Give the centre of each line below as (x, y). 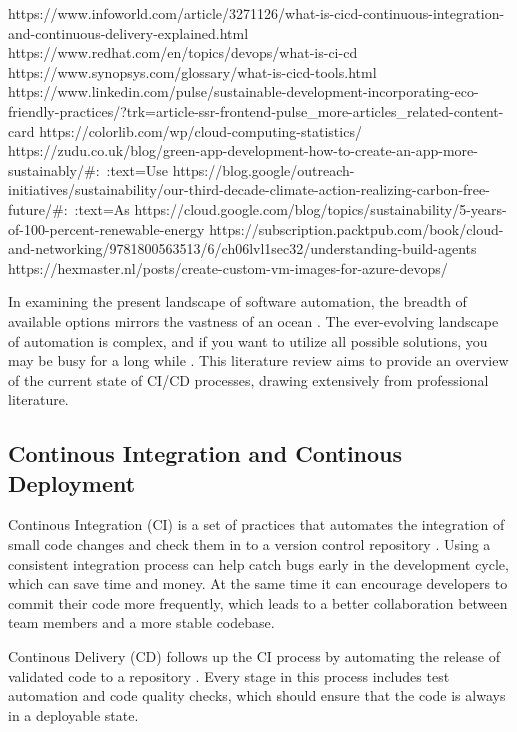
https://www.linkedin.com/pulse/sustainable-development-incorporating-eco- (243, 91)
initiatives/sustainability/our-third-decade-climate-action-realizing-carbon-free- (249, 189)
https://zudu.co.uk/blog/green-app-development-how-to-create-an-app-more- (243, 150)
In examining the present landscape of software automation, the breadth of (237, 301)
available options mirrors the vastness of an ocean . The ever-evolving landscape (253, 320)
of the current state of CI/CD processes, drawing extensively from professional (248, 379)
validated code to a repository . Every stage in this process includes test (229, 675)
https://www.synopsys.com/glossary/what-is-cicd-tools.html (192, 71)
